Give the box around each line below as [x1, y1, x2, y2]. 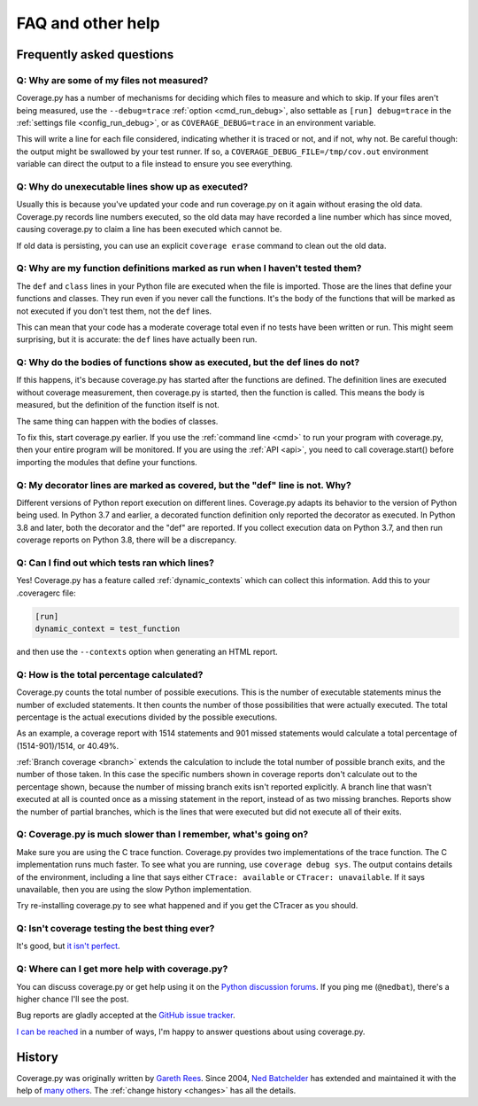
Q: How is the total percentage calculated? [16, 668, 204, 681]
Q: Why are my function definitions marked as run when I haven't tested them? [16, 262, 362, 275]
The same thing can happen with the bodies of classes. [16, 416, 219, 426]
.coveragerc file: [16, 588, 76, 598]
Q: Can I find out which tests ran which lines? [16, 557, 214, 569]
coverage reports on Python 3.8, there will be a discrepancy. [16, 534, 237, 545]
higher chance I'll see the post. [16, 993, 129, 1004]
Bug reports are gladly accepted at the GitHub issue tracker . [16, 1010, 235, 1021]
